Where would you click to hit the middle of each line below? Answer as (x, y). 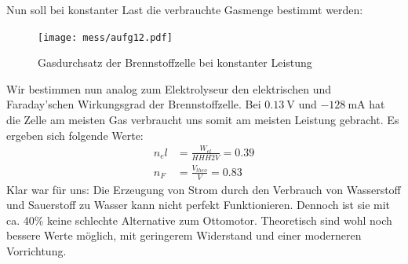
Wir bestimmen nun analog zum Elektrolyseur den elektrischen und (169, 88)
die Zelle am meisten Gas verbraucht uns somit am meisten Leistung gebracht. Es (203, 120)
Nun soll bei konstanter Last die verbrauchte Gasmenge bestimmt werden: (185, 9)
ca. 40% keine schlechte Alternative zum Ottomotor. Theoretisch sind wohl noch (199, 220)
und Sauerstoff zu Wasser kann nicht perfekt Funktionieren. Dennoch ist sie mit (199, 205)
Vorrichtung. (36, 250)
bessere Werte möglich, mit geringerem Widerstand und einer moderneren (184, 235)
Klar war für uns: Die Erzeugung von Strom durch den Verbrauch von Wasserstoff (204, 189)
